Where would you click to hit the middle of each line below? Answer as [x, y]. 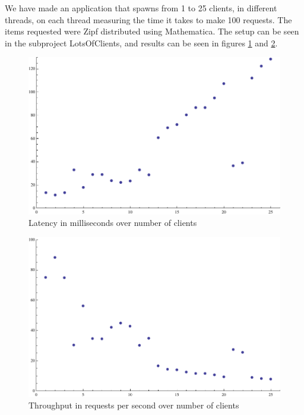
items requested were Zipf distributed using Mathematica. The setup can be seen [152, 31]
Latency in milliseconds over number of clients [113, 223]
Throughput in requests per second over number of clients [134, 405]
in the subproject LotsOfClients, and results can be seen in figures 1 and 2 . [141, 43]
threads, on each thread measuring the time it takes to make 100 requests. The [148, 19]
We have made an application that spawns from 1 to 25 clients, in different [141, 8]
